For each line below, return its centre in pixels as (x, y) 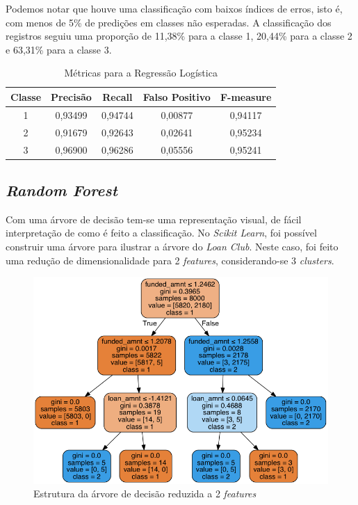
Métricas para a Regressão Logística (141, 73)
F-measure (246, 96)
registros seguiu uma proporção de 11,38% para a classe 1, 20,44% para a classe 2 (179, 36)
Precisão (71, 96)
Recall (117, 96)
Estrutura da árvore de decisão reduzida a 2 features (145, 494)
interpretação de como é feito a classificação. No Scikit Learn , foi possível (161, 233)
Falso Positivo (177, 96)
